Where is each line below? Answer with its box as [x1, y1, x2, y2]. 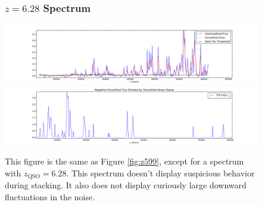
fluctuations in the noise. [5, 190, 95, 203]
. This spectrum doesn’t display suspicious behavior [66, 166, 255, 179]
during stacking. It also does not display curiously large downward [5, 179, 247, 191]
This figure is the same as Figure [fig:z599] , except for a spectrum [5, 155, 244, 167]
